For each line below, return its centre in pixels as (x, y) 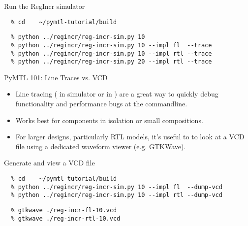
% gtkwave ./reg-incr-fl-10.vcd (64, 210)
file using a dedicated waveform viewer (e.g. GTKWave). (101, 146)
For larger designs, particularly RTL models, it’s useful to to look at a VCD (130, 137)
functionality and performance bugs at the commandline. (101, 104)
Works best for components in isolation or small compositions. (109, 120)
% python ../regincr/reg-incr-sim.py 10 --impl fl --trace (111, 45)
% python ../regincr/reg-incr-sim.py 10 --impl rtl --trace (111, 53)
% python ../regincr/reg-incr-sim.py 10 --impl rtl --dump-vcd (117, 195)
